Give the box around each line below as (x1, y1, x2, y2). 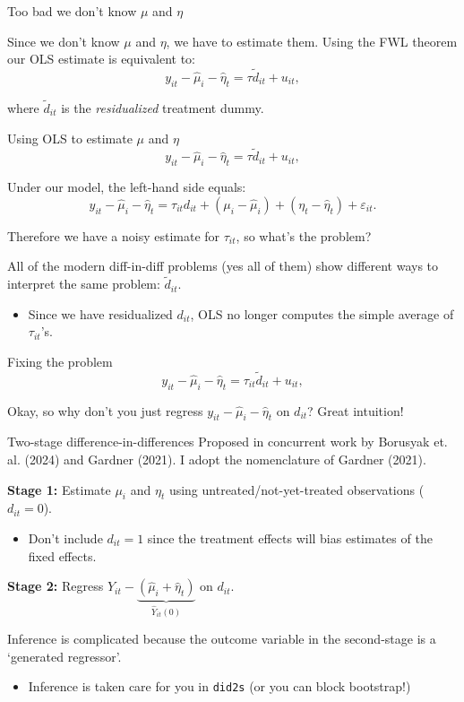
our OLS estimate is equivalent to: (7, 49, 195, 68)
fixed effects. (28, 546, 97, 565)
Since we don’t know (7, 31, 120, 50)
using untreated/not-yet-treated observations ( (168, 480, 425, 498)
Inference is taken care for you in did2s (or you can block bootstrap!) (28, 677, 411, 696)
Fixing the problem (7, 352, 113, 370)
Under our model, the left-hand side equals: (7, 178, 246, 196)
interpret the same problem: (7, 274, 160, 293)
